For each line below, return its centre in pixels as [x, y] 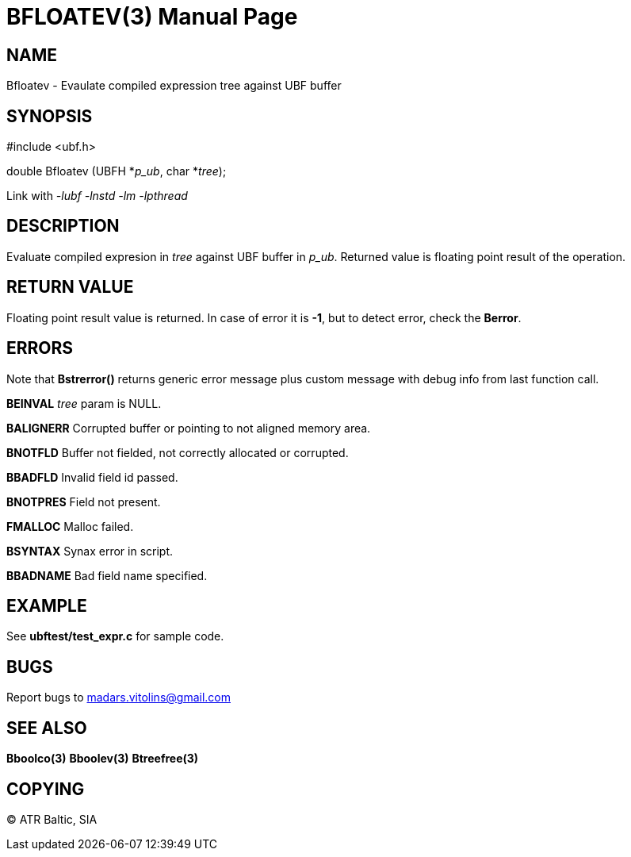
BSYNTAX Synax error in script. [90, 551]
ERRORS [40, 348]
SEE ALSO [47, 728]
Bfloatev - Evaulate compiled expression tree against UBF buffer [174, 86]
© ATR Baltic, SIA [52, 819]
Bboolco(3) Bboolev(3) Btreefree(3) [103, 759]
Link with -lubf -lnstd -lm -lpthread [97, 196]
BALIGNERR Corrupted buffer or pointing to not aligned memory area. [189, 428]
